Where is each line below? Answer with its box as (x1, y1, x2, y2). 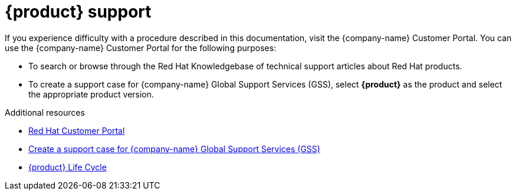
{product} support (5, 2, 152, 22)
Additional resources (5, 107, 85, 117)
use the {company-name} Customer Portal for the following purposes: (5, 42, 277, 53)
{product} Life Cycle (28, 162, 107, 172)
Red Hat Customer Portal (28, 125, 125, 136)
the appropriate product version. (28, 89, 155, 99)
